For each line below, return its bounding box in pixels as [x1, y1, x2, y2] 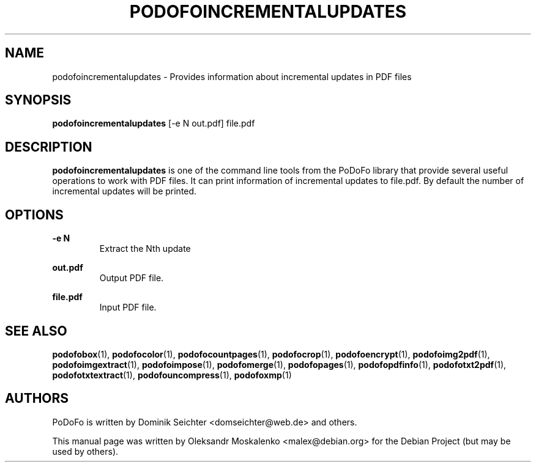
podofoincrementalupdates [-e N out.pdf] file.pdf [52, 118, 255, 129]
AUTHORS [5, 391, 69, 406]
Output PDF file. [99, 273, 164, 284]
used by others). [52, 446, 119, 457]
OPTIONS [5, 207, 64, 222]
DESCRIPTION [5, 139, 92, 155]
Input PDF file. [99, 302, 157, 313]
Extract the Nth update [99, 243, 191, 254]
